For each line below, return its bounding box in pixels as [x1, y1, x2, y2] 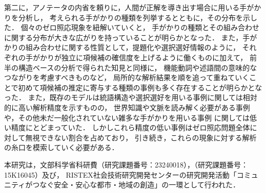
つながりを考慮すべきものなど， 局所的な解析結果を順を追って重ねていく [4, 72, 250, 83]
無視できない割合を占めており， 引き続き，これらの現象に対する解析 [25, 132, 257, 142]
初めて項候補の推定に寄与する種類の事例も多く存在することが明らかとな [18, 82, 262, 92]
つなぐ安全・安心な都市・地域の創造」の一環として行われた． [32, 179, 240, 190]
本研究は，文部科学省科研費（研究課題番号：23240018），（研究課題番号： [4, 159, 248, 170]
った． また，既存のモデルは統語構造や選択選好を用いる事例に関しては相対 [4, 92, 257, 103]
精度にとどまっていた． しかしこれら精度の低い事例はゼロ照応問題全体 [11, 122, 250, 133]
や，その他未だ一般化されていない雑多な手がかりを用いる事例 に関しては [4, 112, 250, 123]
